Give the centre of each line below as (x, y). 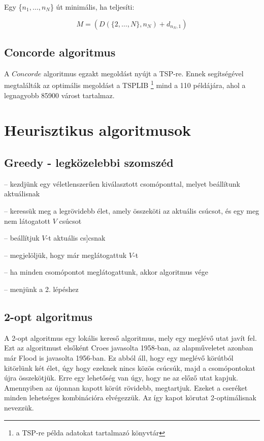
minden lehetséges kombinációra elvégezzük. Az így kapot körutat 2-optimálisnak (130, 398)
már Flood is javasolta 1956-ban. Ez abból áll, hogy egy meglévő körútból (119, 357)
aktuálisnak (22, 194)
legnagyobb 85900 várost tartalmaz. (59, 95)
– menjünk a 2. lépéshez (41, 289)
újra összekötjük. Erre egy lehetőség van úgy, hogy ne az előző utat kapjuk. (121, 378)
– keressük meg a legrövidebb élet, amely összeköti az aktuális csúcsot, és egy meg (132, 211)
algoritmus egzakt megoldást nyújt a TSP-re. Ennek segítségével (144, 73)
